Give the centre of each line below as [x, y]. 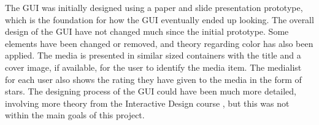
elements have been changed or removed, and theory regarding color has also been [159, 43]
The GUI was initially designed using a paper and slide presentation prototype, [154, 7]
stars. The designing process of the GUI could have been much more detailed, [151, 91]
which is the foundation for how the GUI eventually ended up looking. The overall [159, 19]
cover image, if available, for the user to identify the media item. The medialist [153, 67]
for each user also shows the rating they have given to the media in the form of [153, 79]
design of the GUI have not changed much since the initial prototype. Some [147, 31]
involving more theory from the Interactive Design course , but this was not [147, 103]
